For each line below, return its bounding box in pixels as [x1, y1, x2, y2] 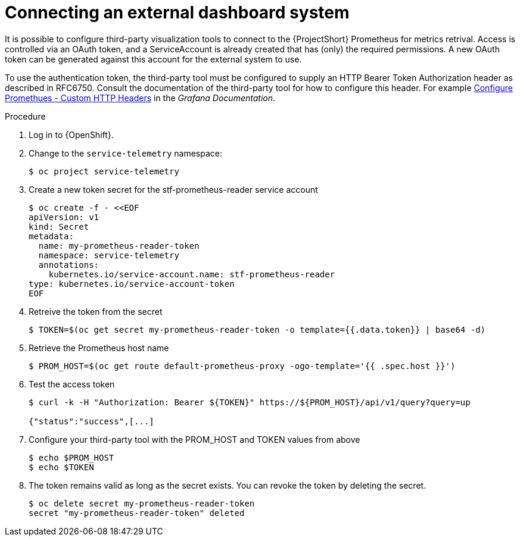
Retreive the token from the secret [29, 306, 163, 317]
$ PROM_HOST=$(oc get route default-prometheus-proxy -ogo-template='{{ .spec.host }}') [29, 361, 456, 371]
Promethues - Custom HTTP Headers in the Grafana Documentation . [5, 92, 276, 103]
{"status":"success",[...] [29, 416, 154, 426]
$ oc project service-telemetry [29, 166, 179, 176]
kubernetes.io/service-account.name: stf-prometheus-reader [48, 269, 335, 279]
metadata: [29, 231, 74, 241]
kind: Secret [29, 221, 89, 232]
